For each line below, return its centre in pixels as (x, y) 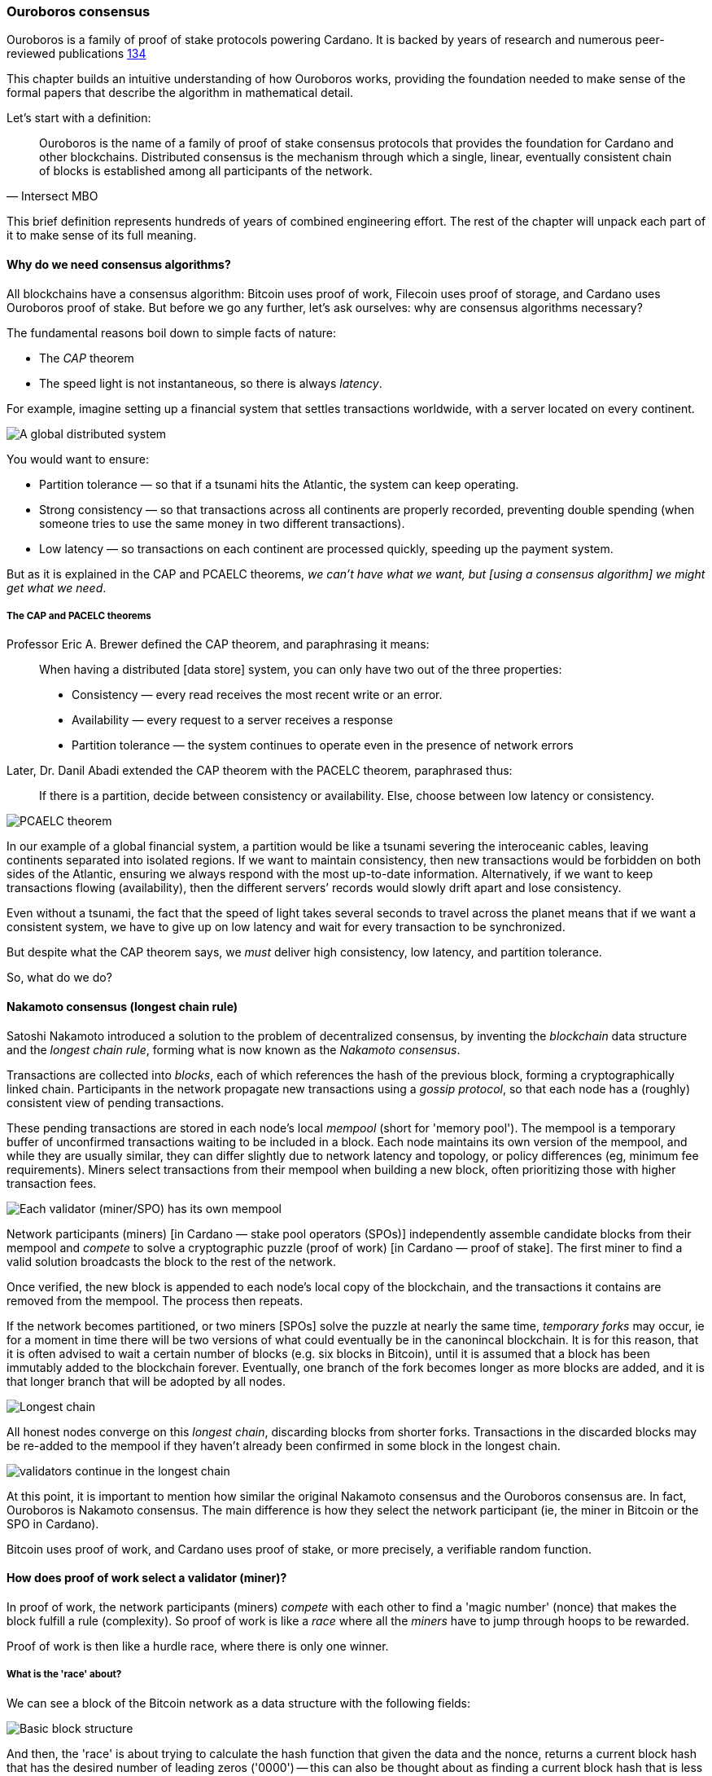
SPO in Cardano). (53, 1523)
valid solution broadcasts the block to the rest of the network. (171, 1261)
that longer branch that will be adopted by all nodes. (146, 1381)
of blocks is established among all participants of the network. (206, 171)
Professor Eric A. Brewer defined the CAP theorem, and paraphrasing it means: (218, 644)
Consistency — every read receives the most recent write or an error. (257, 695)
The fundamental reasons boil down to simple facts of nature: (171, 332)
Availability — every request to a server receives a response (233, 720)
